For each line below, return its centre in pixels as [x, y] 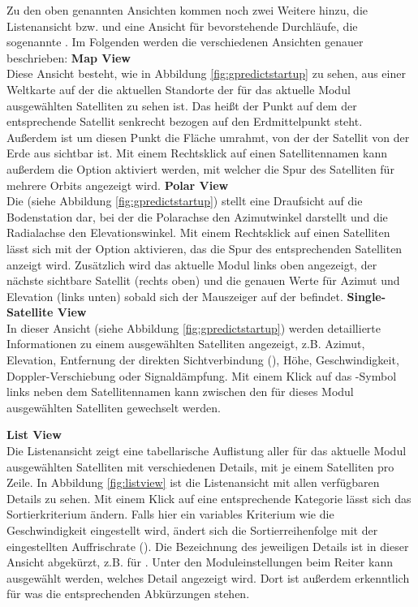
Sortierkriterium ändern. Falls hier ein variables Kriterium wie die [170, 514]
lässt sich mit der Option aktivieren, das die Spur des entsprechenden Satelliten [205, 248]
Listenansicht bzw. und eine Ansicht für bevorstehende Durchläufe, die [182, 26]
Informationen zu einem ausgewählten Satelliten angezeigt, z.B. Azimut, [186, 344]
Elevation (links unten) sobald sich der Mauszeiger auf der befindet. [175, 296]
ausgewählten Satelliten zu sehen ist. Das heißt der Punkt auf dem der [182, 105]
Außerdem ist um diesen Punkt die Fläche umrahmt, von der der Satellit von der [208, 137]
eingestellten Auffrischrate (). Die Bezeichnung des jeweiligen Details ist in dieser [208, 546]
